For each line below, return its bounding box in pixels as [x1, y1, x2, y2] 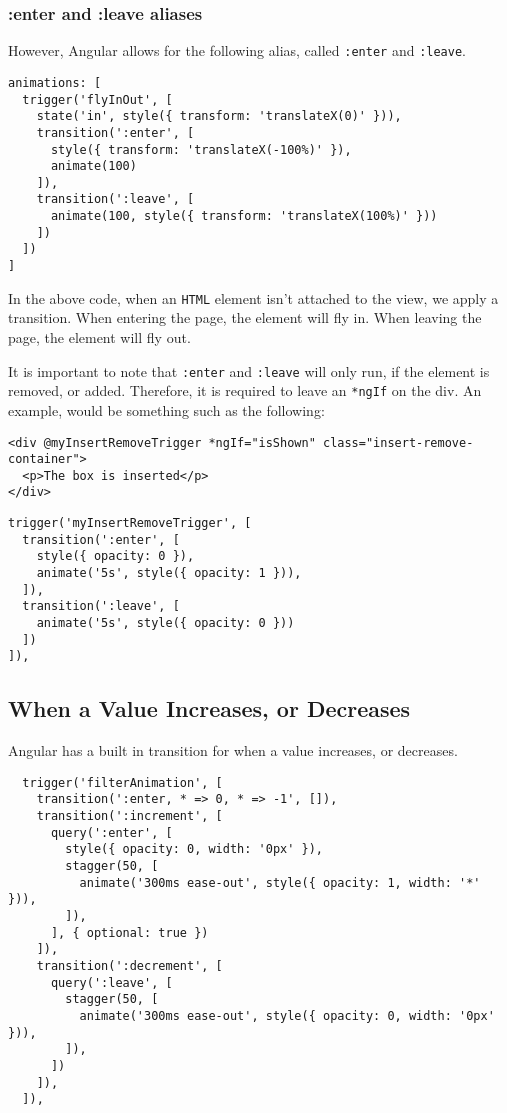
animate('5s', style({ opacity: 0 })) [36, 616, 295, 631]
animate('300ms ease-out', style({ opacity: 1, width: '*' [79, 875, 481, 890]
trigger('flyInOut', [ [22, 92, 173, 107]
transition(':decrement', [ [36, 959, 223, 974]
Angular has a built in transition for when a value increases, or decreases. [8, 740, 458, 761]
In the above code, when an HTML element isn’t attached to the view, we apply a [8, 287, 499, 308]
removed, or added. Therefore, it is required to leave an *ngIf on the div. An [8, 380, 482, 401]
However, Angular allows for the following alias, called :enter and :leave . [8, 40, 466, 61]
